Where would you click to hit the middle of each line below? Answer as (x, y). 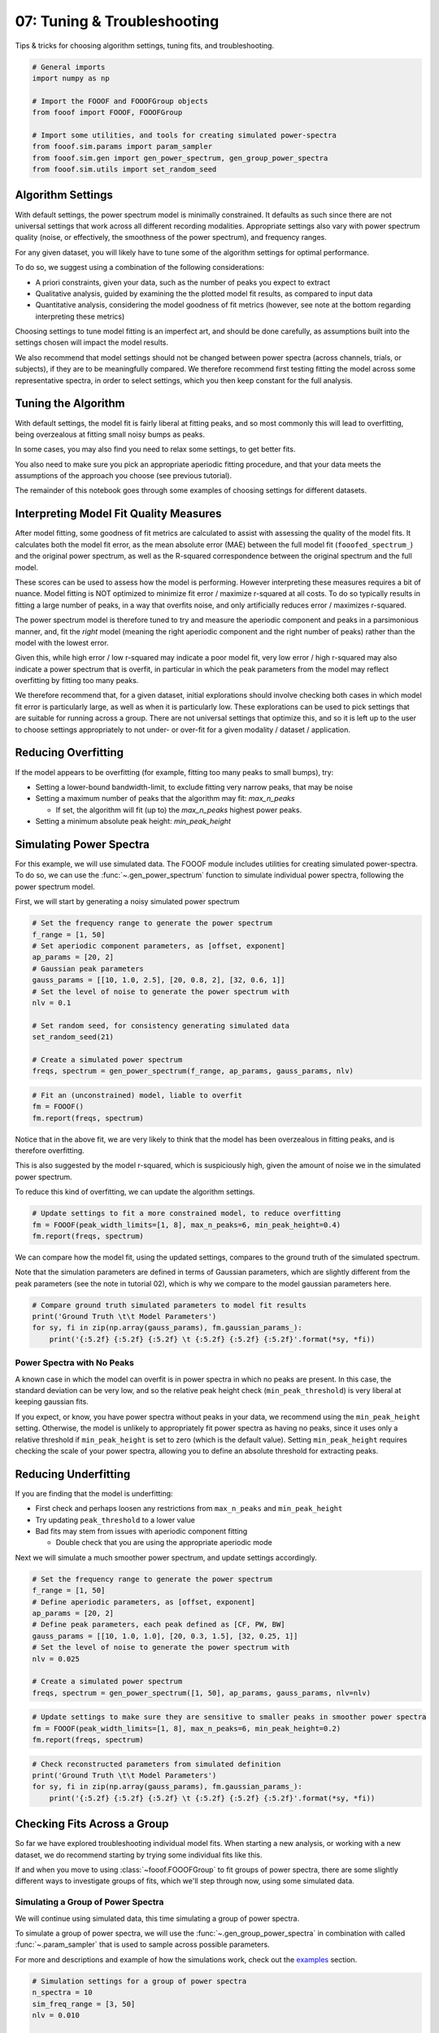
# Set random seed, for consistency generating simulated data (161, 1025)
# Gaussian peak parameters (88, 969)
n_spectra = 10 (62, 1993)
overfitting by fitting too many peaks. (77, 681)
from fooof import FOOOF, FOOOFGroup (107, 113)
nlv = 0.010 (56, 2015)
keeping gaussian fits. (52, 1402)
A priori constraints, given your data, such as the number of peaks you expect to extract (183, 282)
